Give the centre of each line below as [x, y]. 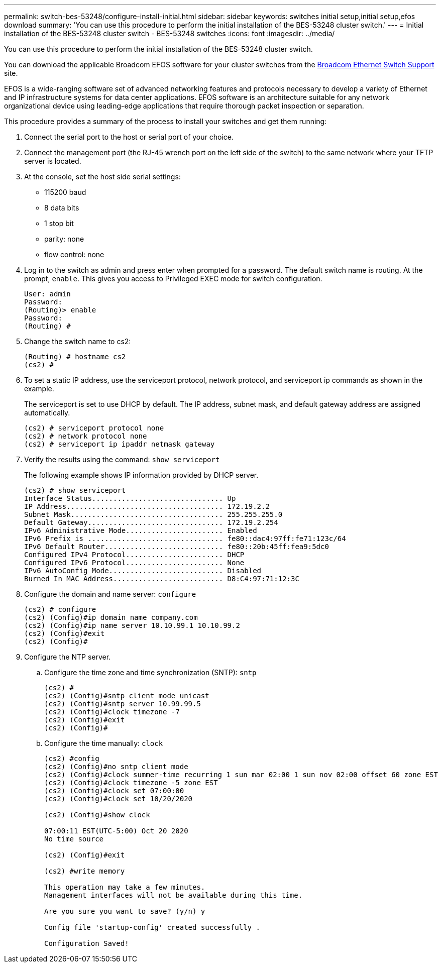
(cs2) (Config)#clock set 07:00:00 [114, 791]
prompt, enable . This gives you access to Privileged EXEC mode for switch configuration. [173, 279]
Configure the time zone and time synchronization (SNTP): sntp [150, 672]
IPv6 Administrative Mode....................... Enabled [141, 530]
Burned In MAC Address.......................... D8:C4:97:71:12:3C [162, 579]
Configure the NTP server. [68, 657]
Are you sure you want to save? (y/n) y [125, 911]
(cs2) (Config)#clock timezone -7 [112, 712]
